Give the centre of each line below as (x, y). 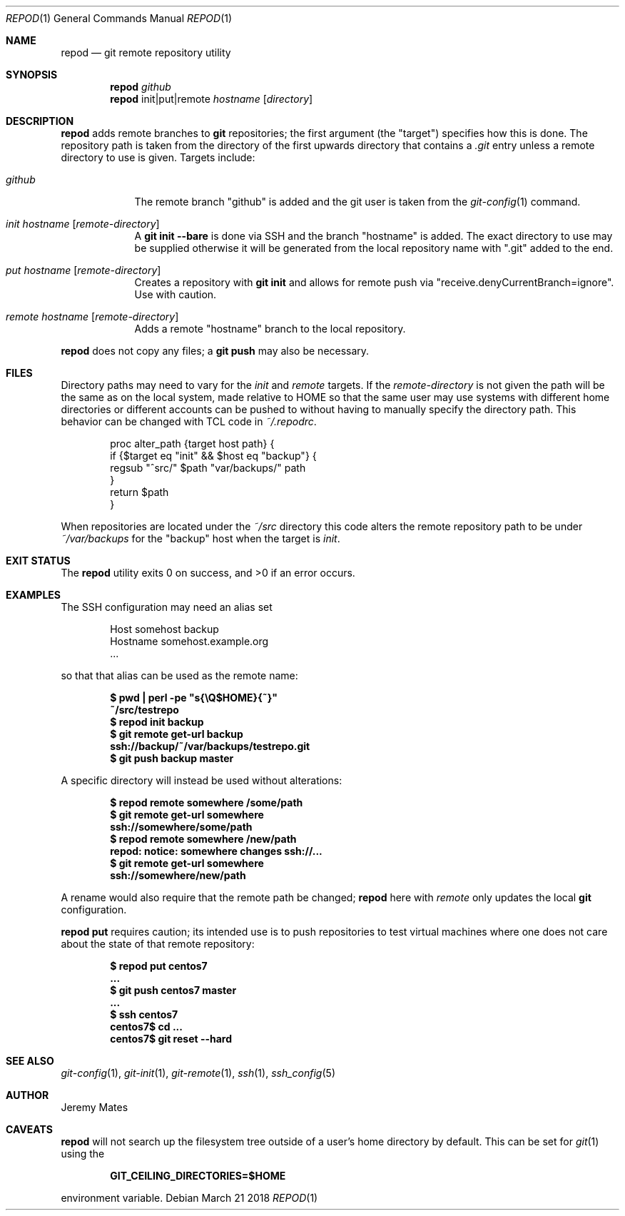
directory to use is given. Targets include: (158, 157)
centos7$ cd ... (146, 1027)
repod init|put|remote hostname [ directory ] (212, 99)
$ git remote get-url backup (177, 734)
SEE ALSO (30, 1061)
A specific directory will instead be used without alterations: (202, 780)
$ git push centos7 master (173, 990)
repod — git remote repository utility (146, 52)
